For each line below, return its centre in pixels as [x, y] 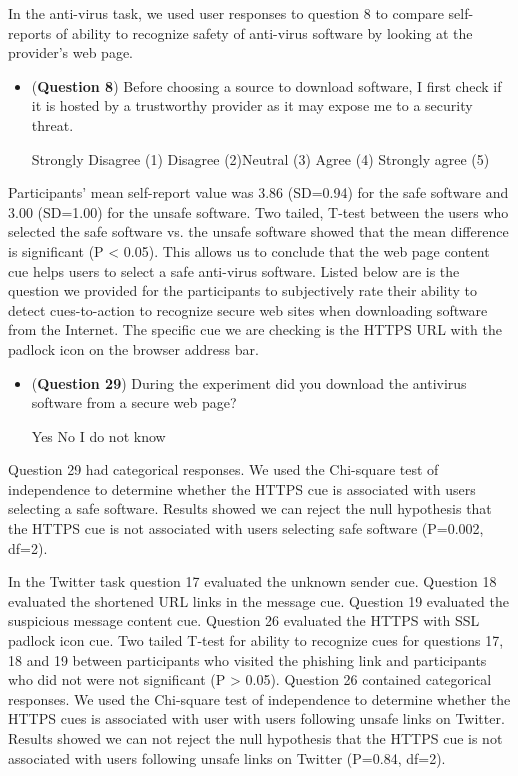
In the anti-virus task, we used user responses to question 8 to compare [226, 13]
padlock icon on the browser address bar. [133, 348]
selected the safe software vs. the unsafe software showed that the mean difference [258, 231]
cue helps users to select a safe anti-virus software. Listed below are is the [234, 270]
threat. [52, 124]
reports [30, 32]
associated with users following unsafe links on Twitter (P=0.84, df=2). [227, 757]
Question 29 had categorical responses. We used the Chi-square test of [223, 469]
